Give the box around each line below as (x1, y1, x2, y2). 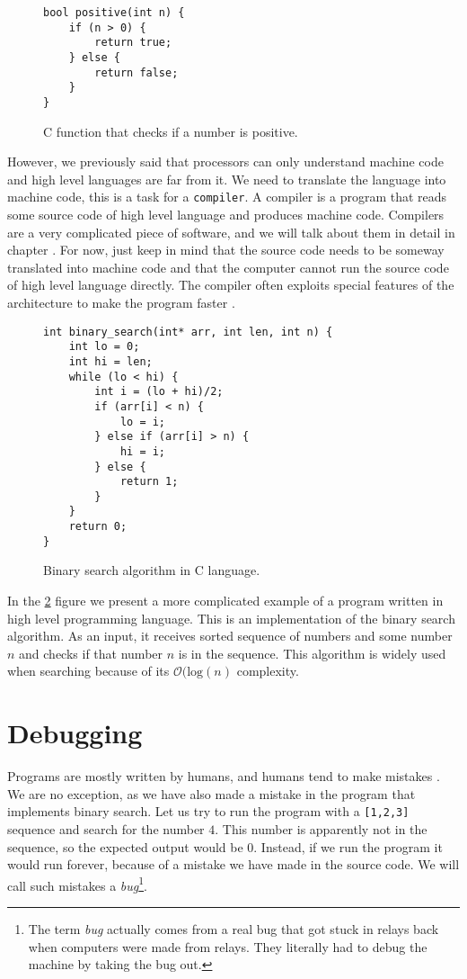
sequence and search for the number (7, 819, 205, 838)
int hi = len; (68, 355, 153, 368)
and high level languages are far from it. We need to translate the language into (7, 169, 446, 188)
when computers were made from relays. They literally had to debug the (28, 937, 427, 956)
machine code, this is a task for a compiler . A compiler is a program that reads (7, 187, 447, 206)
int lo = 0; (68, 340, 140, 354)
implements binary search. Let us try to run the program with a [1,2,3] (7, 802, 410, 821)
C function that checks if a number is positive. (43, 121, 298, 140)
